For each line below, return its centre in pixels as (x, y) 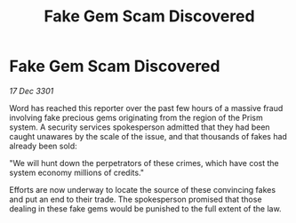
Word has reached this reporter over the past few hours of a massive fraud (146, 108)
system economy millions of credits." (77, 172)
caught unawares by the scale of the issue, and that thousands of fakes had (148, 136)
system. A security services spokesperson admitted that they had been (140, 127)
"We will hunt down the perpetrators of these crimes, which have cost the (144, 163)
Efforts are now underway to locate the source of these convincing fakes (143, 189)
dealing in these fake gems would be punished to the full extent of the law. (145, 208)
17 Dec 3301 (32, 91)
